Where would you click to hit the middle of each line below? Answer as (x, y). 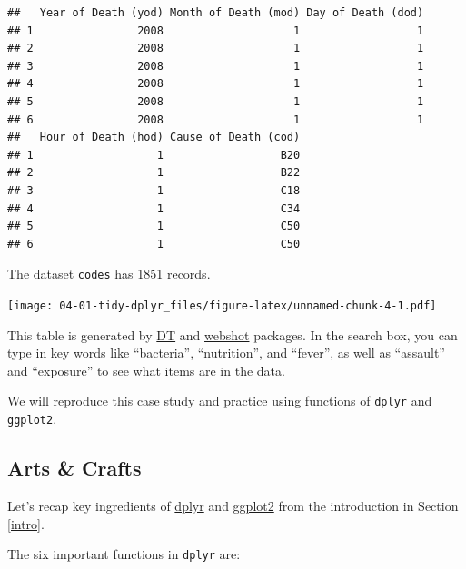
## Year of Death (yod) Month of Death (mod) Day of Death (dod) (216, 13)
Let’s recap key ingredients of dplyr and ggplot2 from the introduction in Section (233, 505)
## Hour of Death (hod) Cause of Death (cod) (154, 137)
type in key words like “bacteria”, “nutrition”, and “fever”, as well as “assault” (226, 353)
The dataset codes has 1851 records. (109, 274)
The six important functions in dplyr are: (124, 554)
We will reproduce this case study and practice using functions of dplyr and (220, 401)
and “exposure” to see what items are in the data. (146, 370)
